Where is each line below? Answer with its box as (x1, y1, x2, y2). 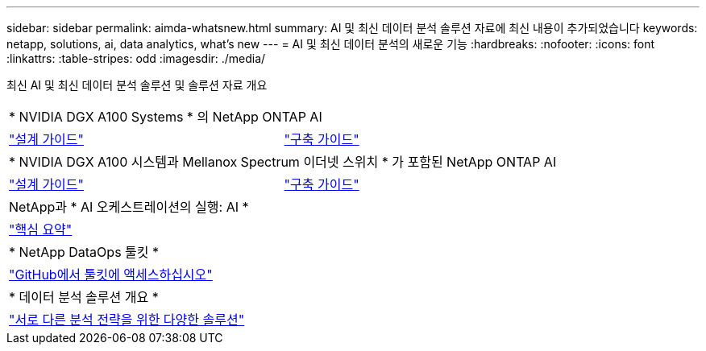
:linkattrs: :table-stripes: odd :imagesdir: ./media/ (6, 52, 266, 65)
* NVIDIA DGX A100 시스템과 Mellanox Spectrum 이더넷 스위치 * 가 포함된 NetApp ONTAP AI (9, 154, 557, 170)
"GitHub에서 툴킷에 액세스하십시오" (9, 266, 213, 283)
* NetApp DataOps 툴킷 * (9, 244, 160, 260)
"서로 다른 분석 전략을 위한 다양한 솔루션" (9, 312, 245, 328)
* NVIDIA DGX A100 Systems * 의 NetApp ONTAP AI (9, 109, 322, 125)
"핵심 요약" (9, 221, 73, 237)
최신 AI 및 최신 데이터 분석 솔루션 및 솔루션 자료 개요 (6, 78, 268, 92)
